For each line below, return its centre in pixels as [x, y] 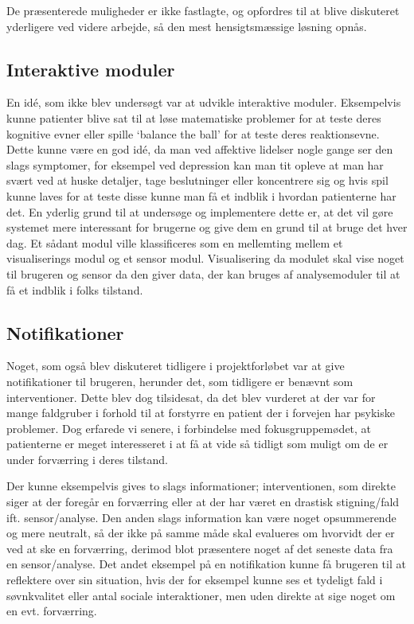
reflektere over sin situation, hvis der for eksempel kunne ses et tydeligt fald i [195, 580]
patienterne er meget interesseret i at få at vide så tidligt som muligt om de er [197, 444]
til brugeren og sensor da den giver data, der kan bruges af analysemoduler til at [203, 273]
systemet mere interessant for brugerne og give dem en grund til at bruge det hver [207, 227]
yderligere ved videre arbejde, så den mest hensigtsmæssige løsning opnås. [187, 26]
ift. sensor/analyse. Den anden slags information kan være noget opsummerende [201, 517]
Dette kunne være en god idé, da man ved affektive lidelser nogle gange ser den [200, 149]
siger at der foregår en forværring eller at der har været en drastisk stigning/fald [203, 502]
